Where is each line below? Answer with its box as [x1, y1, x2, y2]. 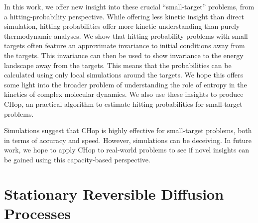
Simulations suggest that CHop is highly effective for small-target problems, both [4, 125, 252, 136]
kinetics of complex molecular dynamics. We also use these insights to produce [4, 89, 244, 99]
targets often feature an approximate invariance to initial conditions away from [4, 40, 245, 51]
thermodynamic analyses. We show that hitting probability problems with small [4, 30, 248, 41]
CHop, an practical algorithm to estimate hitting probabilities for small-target [4, 98, 243, 109]
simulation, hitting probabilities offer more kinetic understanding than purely [4, 21, 240, 31]
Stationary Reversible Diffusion [4, 183, 224, 204]
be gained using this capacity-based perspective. [4, 154, 150, 164]
